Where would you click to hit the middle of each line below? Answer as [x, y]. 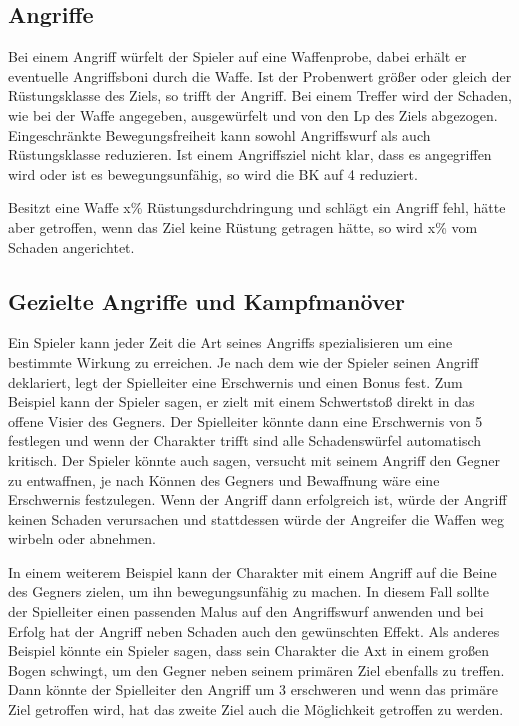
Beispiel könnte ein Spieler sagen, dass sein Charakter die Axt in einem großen [248, 650]
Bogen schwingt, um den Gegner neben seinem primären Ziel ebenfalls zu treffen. [256, 669]
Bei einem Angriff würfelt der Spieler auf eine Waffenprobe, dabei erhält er [237, 56]
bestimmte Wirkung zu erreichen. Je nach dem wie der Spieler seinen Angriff [243, 361]
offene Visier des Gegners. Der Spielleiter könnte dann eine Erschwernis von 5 [245, 420]
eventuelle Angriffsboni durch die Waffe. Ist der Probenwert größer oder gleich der [260, 75]
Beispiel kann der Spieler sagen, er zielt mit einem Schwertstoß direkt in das [241, 401]
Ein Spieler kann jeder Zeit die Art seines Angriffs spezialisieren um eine [230, 342]
